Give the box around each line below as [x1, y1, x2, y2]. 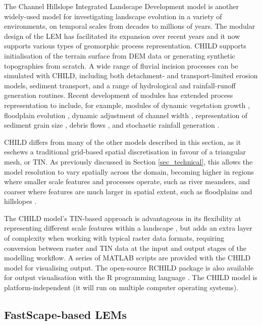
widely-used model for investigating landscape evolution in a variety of [4, 11, 222, 21]
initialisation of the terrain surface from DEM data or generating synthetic [4, 50, 235, 61]
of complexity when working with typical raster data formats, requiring [4, 233, 224, 243]
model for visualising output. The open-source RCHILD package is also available [4, 262, 254, 273]
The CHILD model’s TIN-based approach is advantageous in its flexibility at [4, 212, 241, 223]
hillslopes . [4, 196, 37, 206]
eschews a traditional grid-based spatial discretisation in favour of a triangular [4, 146, 246, 157]
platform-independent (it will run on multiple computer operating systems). [4, 282, 238, 293]
